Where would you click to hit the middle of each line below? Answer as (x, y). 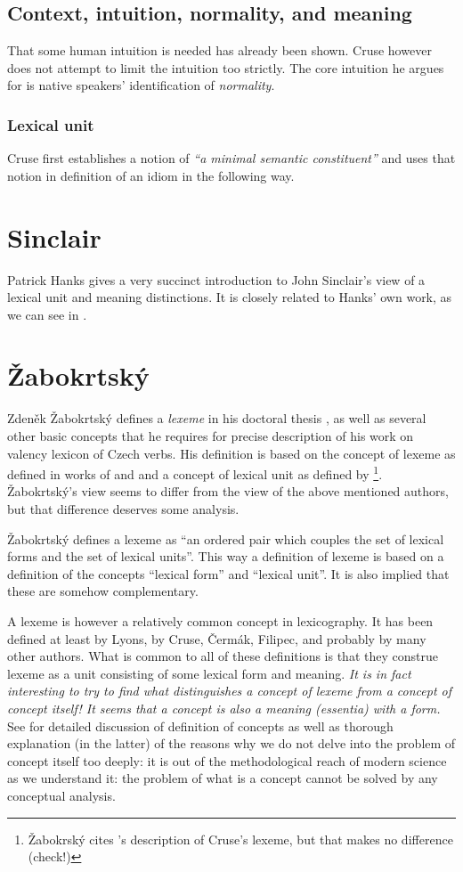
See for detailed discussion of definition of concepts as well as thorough (200, 725)
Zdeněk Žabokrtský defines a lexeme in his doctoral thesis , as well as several (217, 418)
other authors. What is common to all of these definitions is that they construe (223, 656)
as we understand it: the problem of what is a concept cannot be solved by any (223, 778)
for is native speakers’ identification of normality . (141, 85)
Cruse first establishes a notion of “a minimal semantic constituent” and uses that (231, 158)
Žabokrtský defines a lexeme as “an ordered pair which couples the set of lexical (226, 538)
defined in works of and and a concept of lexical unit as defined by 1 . (195, 473)
